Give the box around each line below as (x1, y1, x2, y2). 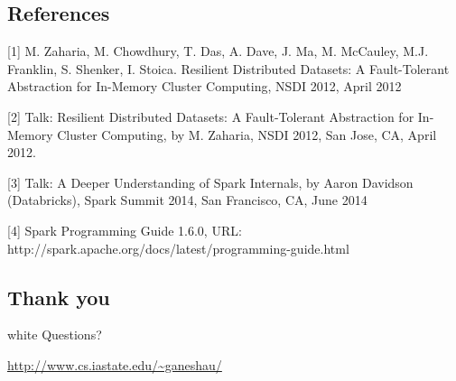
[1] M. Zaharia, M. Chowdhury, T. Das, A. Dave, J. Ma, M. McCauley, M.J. (7, 42, 429, 60)
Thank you (7, 283, 110, 311)
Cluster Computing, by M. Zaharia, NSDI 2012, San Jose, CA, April (57, 125, 437, 144)
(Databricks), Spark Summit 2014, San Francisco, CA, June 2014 (7, 190, 368, 209)
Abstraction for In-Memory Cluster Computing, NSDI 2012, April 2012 (7, 77, 402, 96)
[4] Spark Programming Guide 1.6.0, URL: (7, 220, 242, 239)
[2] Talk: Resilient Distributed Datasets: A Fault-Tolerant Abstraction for (7, 107, 414, 125)
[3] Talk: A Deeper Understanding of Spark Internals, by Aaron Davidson (7, 172, 414, 191)
